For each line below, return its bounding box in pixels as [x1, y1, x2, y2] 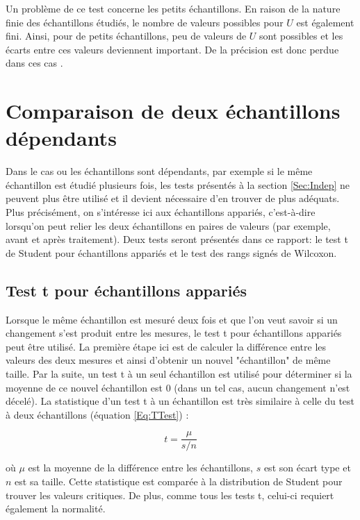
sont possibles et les [259, 28, 343, 43]
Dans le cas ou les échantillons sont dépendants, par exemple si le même [6, 164, 313, 178]
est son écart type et [263, 460, 351, 475]
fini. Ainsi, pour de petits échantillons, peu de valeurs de [6, 28, 247, 43]
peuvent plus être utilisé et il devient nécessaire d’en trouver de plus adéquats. [6, 191, 340, 206]
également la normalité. [6, 501, 106, 516]
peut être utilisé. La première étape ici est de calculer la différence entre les [6, 339, 327, 353]
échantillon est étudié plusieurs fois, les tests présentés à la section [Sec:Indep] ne [6, 177, 350, 192]
